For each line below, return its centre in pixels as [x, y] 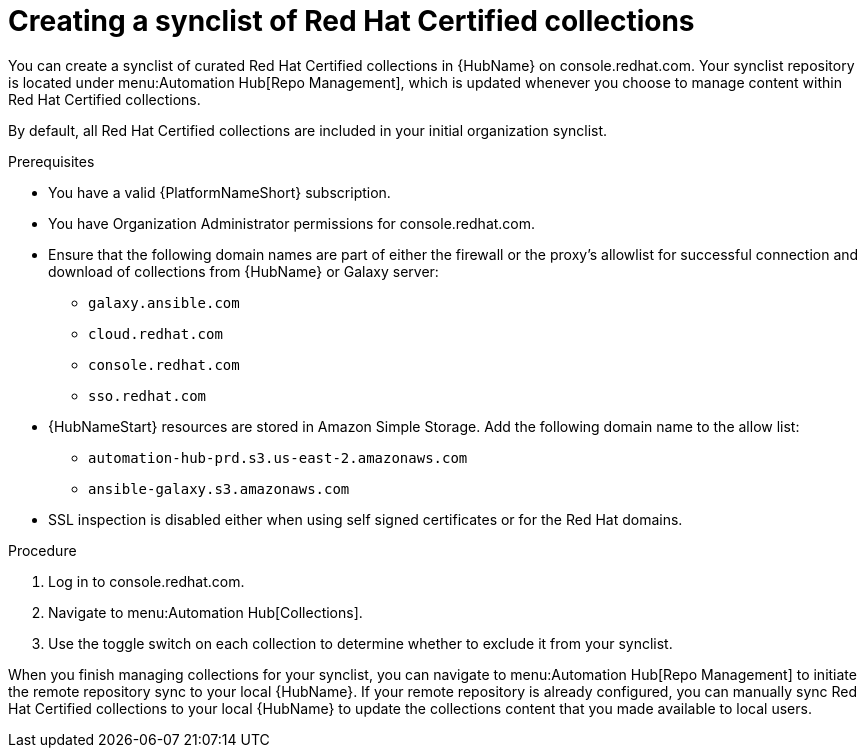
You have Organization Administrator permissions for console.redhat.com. [292, 223]
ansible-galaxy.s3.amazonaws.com [219, 488]
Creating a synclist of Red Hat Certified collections [351, 21]
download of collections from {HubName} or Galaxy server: [243, 271]
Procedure [42, 550]
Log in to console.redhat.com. [146, 581]
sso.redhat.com [147, 395]
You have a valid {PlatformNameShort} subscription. [219, 192]
